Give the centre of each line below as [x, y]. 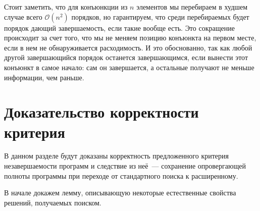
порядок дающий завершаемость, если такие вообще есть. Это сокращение [119, 28]
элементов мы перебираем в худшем [192, 7]
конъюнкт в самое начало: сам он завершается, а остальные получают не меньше [129, 67]
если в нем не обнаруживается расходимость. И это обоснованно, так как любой [128, 47]
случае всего [23, 16]
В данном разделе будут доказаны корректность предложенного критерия [116, 156]
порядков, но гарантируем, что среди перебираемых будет [160, 16]
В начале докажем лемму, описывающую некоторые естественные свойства [120, 193]
